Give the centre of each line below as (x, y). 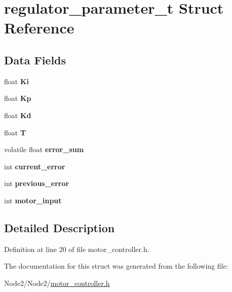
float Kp (18, 98)
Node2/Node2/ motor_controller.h (57, 283)
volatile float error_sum (44, 149)
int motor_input (33, 200)
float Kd (18, 115)
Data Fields (35, 60)
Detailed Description (60, 227)
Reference (39, 28)
